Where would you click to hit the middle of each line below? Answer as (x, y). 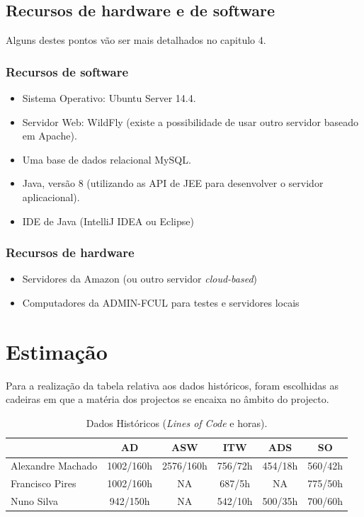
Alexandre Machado (54, 466)
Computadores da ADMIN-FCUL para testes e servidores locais (161, 302)
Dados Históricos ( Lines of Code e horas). (177, 422)
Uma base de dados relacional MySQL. (107, 159)
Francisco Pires (44, 483)
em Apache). (50, 136)
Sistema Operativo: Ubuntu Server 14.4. (109, 98)
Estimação (57, 351)
